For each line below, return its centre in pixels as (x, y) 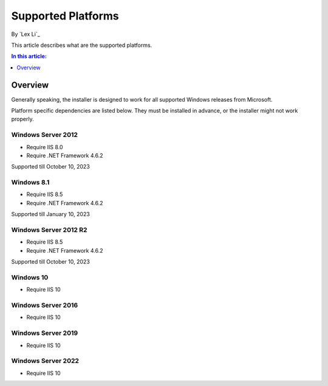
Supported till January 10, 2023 (51, 214)
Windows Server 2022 (45, 361)
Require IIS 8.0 (45, 147)
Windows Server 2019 (45, 333)
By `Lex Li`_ (26, 34)
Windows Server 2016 (45, 306)
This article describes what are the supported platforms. (82, 45)
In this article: (29, 56)
